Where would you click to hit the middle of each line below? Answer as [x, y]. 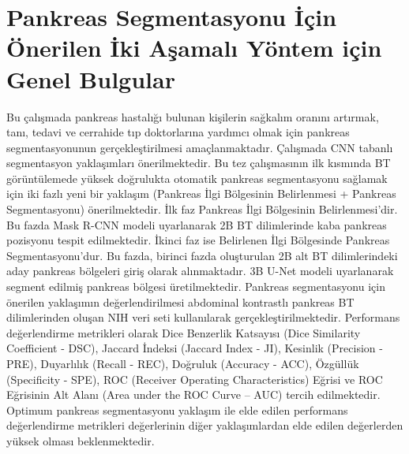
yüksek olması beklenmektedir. [81, 440]
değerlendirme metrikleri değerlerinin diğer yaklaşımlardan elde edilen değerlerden [205, 425]
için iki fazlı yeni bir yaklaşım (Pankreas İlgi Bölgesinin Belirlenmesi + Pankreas [201, 194]
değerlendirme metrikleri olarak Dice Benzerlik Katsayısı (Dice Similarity [184, 332]
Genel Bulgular [91, 78]
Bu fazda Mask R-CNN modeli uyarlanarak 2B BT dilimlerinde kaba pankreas [197, 224]
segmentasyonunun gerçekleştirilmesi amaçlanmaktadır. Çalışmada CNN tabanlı [200, 147]
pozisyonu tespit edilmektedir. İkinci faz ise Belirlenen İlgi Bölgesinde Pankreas [198, 240]
